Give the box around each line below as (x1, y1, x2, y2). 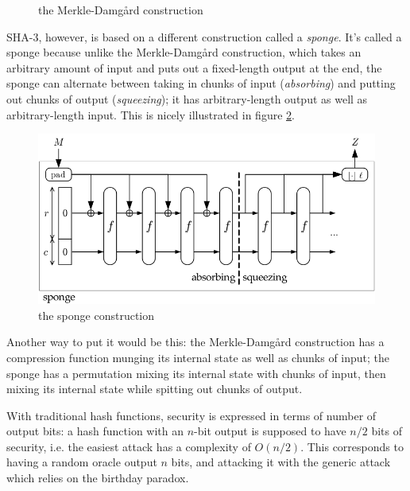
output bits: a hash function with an (6, 423, 184, 439)
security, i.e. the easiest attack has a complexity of (6, 438, 251, 454)
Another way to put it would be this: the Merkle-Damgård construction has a (6, 333, 385, 350)
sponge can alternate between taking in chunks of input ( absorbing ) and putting (6, 75, 396, 92)
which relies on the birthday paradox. (6, 470, 189, 486)
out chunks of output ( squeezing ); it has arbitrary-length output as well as (6, 90, 368, 107)
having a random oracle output (6, 454, 157, 470)
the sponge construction (38, 306, 155, 323)
